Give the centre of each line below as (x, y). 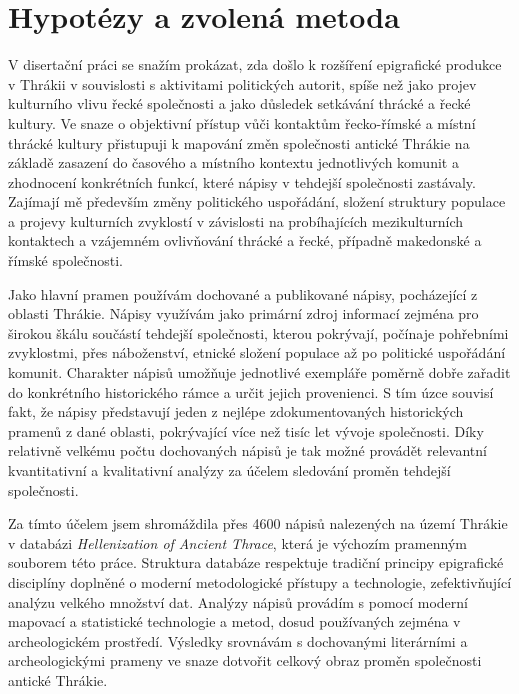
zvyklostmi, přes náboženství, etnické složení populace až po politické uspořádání (257, 352)
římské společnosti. (65, 260)
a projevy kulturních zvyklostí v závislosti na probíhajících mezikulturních (236, 220)
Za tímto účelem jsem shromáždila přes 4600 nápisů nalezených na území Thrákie (258, 523)
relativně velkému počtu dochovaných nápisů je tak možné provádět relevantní (247, 450)
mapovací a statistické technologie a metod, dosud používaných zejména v (234, 621)
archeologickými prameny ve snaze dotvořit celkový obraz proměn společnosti (245, 660)
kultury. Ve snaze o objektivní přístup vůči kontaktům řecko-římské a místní (242, 122)
